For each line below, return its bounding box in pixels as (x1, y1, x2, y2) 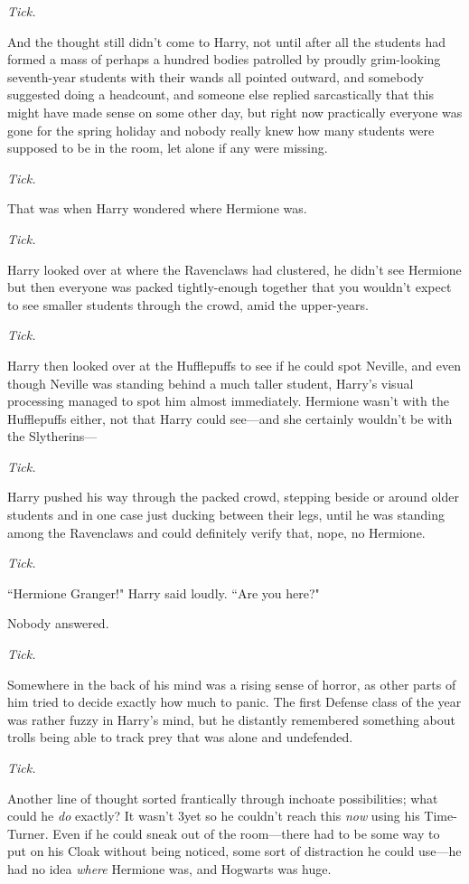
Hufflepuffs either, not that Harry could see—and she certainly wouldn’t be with (7, 409, 453, 428)
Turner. (7, 823, 49, 842)
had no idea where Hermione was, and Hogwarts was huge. (7, 859, 332, 878)
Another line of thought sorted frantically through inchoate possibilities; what (7, 788, 438, 807)
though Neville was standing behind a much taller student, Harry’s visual (7, 373, 414, 392)
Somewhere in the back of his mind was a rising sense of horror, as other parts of (7, 674, 456, 693)
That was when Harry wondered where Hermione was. (7, 199, 307, 218)
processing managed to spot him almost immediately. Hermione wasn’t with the (7, 391, 449, 410)
